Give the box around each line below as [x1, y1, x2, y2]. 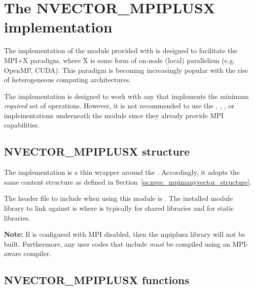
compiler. [23, 248, 51, 258]
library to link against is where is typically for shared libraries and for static [4, 203, 234, 213]
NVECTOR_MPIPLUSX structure [4, 144, 190, 159]
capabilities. [4, 120, 40, 130]
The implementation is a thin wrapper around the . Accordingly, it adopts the [4, 167, 240, 177]
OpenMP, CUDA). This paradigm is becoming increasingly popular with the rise [4, 64, 248, 75]
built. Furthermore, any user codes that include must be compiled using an [4, 238, 230, 249]
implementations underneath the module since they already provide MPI [4, 110, 224, 120]
